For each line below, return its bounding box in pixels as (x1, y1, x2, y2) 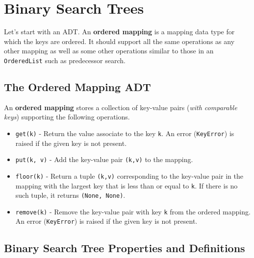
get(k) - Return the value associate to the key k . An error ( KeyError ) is (15, 128, 234, 138)
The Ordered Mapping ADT (4, 79, 151, 94)
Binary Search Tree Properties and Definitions (4, 240, 245, 255)
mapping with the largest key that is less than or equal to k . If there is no (15, 180, 238, 190)
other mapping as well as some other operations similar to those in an (4, 46, 214, 56)
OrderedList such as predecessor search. (4, 55, 126, 65)
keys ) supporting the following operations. (4, 112, 130, 122)
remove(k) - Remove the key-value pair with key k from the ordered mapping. (15, 206, 251, 216)
